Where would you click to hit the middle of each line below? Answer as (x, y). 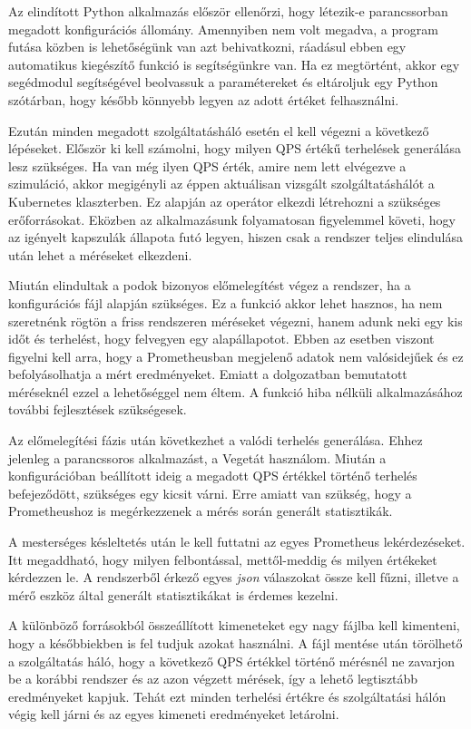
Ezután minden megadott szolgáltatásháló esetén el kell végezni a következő (219, 130)
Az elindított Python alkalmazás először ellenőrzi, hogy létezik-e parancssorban (228, 11)
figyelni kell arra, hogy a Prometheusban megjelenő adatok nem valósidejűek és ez (236, 356)
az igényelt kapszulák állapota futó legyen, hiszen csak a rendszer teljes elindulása (236, 237)
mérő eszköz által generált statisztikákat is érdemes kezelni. (173, 594)
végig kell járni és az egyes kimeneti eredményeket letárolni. (174, 714)
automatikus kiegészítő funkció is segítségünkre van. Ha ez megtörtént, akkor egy (234, 64)
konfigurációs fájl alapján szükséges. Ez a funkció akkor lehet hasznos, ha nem (226, 302)
